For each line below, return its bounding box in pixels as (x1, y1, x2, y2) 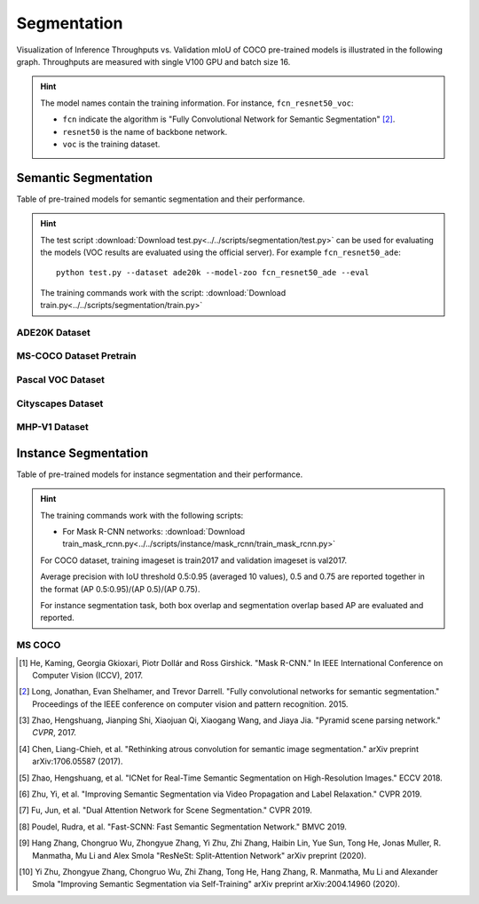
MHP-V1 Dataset (16, 421, 89, 433)
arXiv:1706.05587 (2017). (32, 756, 123, 767)
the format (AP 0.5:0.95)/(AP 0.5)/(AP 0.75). (40, 583, 200, 594)
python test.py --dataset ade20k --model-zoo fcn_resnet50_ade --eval (56, 267, 370, 278)
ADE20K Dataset (16, 326, 90, 338)
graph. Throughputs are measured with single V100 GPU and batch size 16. (16, 56, 291, 67)
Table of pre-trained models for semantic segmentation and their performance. (16, 194, 305, 204)
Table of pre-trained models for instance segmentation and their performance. (16, 469, 303, 480)
